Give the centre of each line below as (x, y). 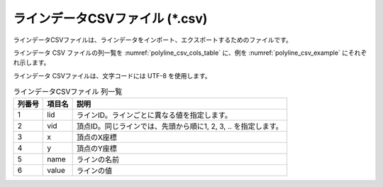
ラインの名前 (98, 160)
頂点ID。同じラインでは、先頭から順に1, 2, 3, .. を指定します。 (179, 127)
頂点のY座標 (96, 149)
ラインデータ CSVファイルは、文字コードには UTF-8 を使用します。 (112, 75)
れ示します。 (32, 63)
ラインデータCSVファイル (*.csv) (110, 18)
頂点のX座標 (96, 137)
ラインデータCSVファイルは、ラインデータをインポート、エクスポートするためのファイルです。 (152, 40)
